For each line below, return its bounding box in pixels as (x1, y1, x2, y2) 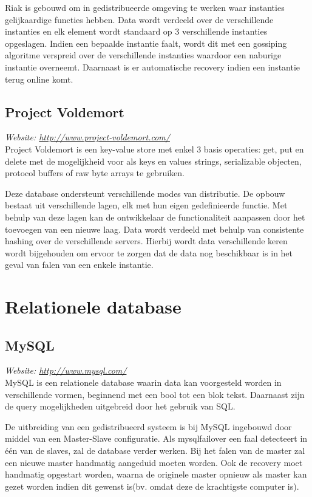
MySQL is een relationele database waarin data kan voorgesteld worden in (5, 376, 282, 389)
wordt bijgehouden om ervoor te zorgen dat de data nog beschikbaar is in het (5, 246, 293, 259)
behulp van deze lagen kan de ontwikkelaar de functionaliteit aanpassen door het (5, 210, 305, 223)
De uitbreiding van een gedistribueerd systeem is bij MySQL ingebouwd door (5, 420, 292, 433)
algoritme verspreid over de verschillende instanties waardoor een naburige (5, 49, 282, 61)
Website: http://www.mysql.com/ (5, 364, 127, 377)
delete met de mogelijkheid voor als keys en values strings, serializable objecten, (5, 154, 302, 167)
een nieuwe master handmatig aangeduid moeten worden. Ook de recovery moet (5, 456, 303, 468)
